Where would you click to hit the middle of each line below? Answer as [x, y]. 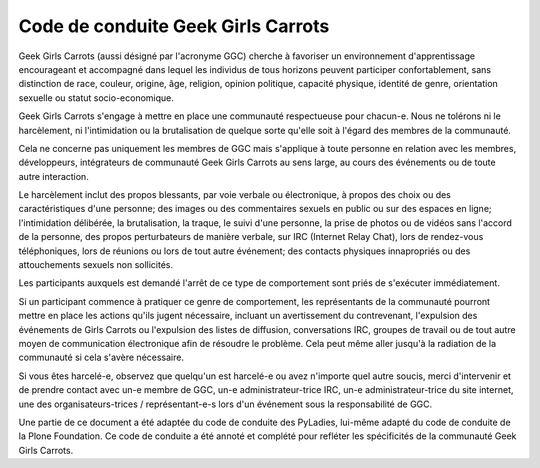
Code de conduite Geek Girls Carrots [174, 26]
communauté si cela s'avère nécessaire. [101, 357]
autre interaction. [53, 176]
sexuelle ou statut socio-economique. [96, 97]
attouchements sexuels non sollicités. [96, 265]
